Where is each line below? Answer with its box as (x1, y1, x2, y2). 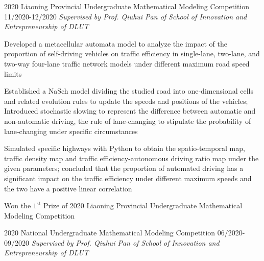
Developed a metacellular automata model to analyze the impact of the (4, 38, 227, 49)
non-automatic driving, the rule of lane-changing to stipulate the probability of (4, 115, 251, 126)
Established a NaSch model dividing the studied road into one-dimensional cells (4, 85, 253, 96)
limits (4, 68, 22, 79)
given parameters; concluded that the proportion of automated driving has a (4, 163, 244, 173)
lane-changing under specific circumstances (4, 125, 138, 136)
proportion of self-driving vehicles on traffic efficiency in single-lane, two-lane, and (4, 48, 260, 59)
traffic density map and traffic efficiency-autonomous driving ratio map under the (4, 153, 259, 163)
